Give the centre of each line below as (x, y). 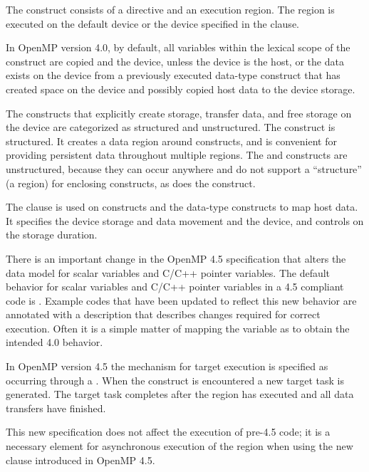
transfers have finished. (56, 408)
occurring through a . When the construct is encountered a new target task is (175, 380)
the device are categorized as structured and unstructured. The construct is (171, 127)
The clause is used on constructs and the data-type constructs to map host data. (182, 207)
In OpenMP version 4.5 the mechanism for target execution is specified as (167, 366)
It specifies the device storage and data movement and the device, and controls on (185, 220)
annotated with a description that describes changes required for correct (163, 314)
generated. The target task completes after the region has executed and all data (180, 394)
